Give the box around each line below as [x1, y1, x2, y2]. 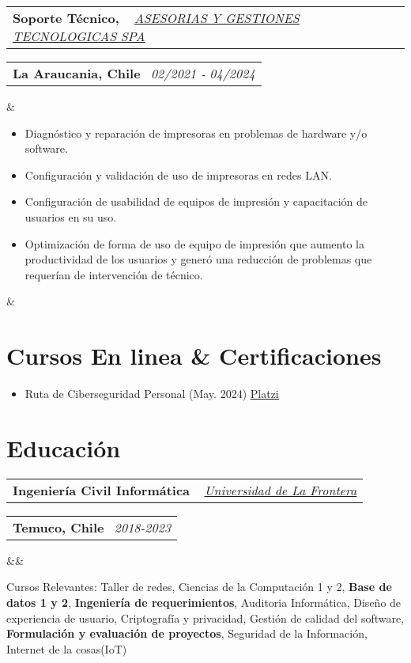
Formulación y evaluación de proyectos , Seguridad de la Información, [6, 625, 368, 642]
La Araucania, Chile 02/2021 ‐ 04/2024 [13, 64, 255, 82]
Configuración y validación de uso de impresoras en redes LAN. [25, 166, 332, 183]
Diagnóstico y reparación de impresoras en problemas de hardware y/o [25, 124, 368, 141]
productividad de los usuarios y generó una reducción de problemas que [25, 251, 372, 267]
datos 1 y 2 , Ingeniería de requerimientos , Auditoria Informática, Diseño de [6, 593, 402, 610]
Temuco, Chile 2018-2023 [13, 517, 171, 536]
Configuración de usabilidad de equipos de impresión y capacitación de [25, 193, 368, 210]
